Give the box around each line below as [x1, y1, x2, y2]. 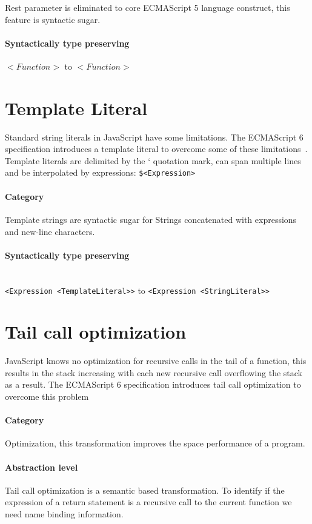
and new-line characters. [5, 225, 95, 237]
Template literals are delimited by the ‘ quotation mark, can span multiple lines [5, 154, 301, 167]
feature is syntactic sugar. [5, 13, 101, 25]
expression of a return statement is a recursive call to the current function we [5, 496, 292, 508]
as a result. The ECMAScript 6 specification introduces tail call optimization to [5, 378, 301, 391]
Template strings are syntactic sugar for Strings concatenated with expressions [5, 213, 297, 225]
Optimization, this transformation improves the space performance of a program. [5, 437, 305, 449]
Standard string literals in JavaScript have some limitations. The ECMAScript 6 [5, 130, 304, 143]
